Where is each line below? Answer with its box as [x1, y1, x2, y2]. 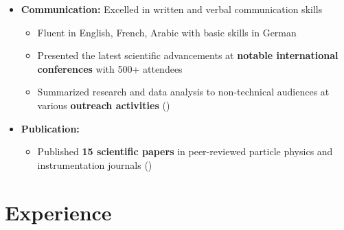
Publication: [21, 121, 80, 135]
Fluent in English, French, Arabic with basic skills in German [37, 25, 297, 39]
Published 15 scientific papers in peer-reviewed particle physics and [37, 144, 333, 159]
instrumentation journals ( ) [37, 157, 152, 172]
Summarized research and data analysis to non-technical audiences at [37, 84, 330, 99]
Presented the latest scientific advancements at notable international [37, 48, 339, 62]
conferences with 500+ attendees [37, 61, 183, 76]
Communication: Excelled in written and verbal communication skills [21, 2, 323, 16]
